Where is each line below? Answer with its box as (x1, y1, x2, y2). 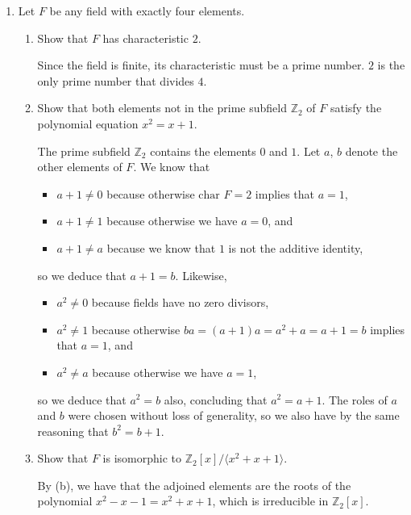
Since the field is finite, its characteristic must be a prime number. (37, 57, 365, 73)
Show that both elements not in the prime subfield (37, 99, 287, 116)
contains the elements (150, 142, 256, 159)
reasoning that (37, 422, 109, 439)
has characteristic (102, 29, 189, 46)
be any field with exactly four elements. (49, 2, 245, 19)
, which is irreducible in (212, 492, 329, 509)
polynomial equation (37, 115, 139, 132)
